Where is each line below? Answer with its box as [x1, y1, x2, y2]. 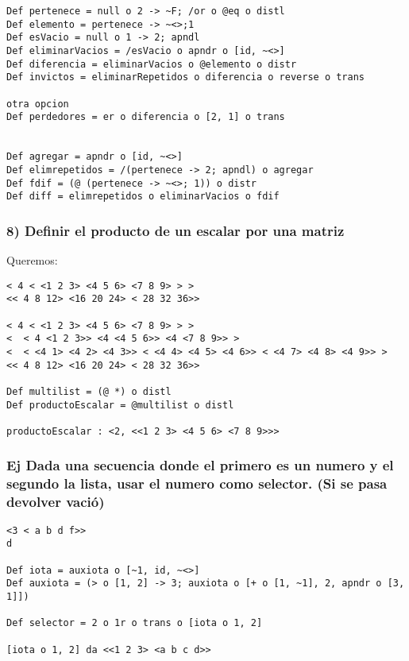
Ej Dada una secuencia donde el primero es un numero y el [6, 455, 394, 475]
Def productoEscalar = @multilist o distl [6, 399, 234, 411]
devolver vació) [6, 492, 105, 512]
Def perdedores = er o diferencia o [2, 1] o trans [6, 111, 285, 123]
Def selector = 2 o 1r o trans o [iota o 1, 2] [6, 617, 263, 629]
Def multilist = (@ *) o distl [6, 385, 172, 397]
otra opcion [6, 98, 69, 110]
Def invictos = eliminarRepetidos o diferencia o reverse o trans [6, 72, 365, 83]
